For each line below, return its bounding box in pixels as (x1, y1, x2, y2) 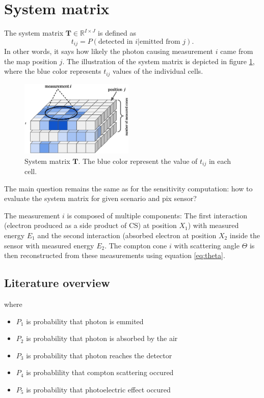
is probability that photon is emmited (26, 316, 144, 326)
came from (220, 46, 253, 56)
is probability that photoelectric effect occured (26, 384, 171, 394)
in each (208, 155, 231, 166)
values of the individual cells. (113, 66, 203, 76)
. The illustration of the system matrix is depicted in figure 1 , (62, 55, 255, 66)
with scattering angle (174, 240, 240, 250)
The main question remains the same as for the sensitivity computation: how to (4, 183, 253, 193)
